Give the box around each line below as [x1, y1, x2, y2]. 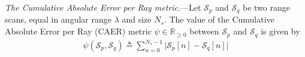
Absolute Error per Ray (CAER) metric [5, 25, 152, 37]
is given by [261, 25, 300, 37]
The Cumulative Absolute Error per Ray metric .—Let [5, 1, 201, 13]
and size [122, 13, 152, 26]
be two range [242, 1, 290, 13]
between [189, 25, 219, 37]
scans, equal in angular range [5, 13, 111, 26]
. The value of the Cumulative [164, 13, 274, 26]
